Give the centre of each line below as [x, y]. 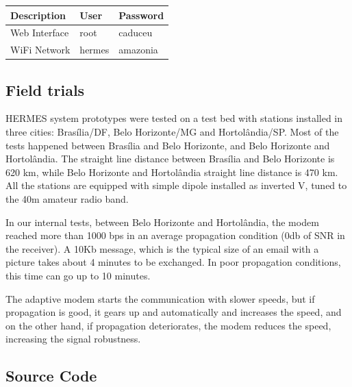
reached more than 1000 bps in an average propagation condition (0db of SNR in [175, 235]
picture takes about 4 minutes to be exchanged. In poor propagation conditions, [173, 262]
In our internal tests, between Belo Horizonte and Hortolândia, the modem [162, 222]
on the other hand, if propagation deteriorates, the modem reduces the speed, [168, 325]
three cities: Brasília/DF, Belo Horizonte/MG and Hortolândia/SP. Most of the [172, 132]
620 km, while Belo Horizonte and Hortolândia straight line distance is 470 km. [172, 172]
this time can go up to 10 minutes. [78, 276]
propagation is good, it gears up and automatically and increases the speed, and [174, 312]
